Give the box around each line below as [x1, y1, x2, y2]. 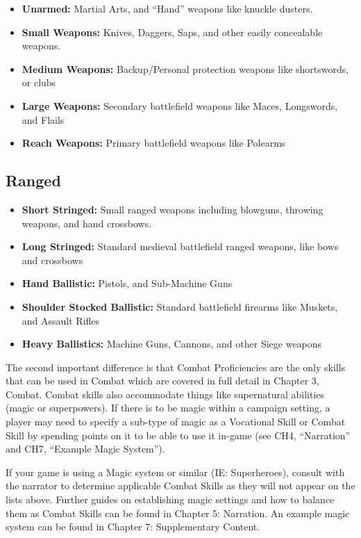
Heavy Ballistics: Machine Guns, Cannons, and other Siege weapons [22, 336, 322, 351]
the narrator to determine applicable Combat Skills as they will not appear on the [6, 478, 355, 493]
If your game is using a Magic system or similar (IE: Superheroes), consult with [6, 464, 345, 479]
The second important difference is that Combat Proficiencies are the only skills [6, 359, 346, 374]
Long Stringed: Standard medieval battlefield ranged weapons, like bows [22, 239, 339, 254]
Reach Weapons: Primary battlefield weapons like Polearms [22, 136, 286, 150]
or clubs [22, 75, 56, 90]
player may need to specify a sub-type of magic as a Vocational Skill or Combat [6, 414, 346, 429]
